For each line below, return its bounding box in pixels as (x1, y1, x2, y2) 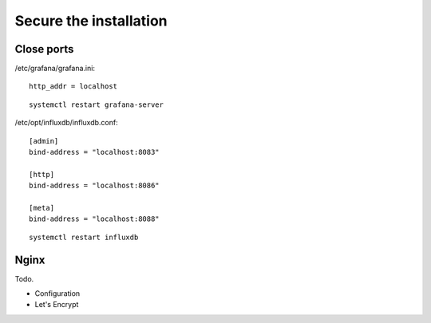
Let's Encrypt (34, 300, 79, 309)
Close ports (14, 42, 74, 56)
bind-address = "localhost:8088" (29, 215, 160, 223)
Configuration (34, 289, 81, 298)
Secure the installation (14, 12, 168, 30)
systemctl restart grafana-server (29, 100, 164, 109)
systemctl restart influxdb (29, 232, 139, 242)
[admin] (29, 136, 59, 145)
